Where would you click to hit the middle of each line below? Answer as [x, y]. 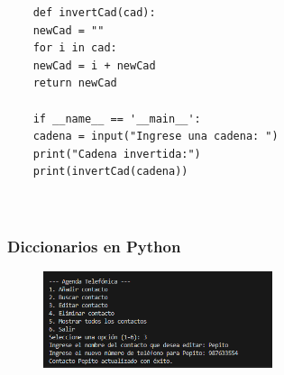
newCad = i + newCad [94, 65]
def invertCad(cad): [94, 13]
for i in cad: [75, 48]
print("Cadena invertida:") [117, 154]
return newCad [75, 83]
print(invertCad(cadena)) [110, 172]
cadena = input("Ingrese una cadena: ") [156, 137]
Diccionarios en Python [94, 247]
